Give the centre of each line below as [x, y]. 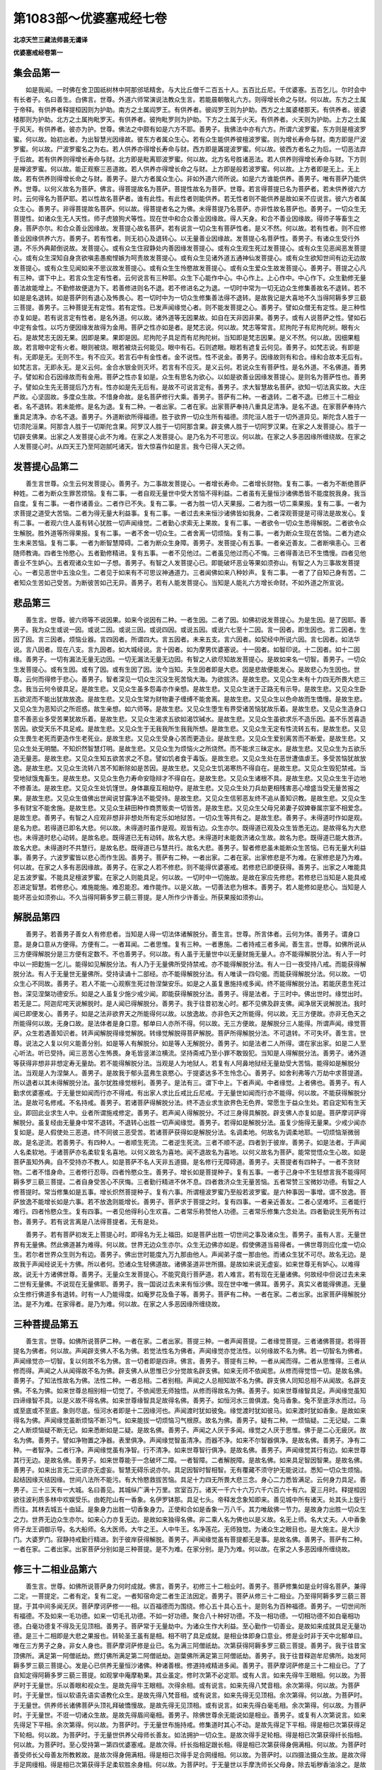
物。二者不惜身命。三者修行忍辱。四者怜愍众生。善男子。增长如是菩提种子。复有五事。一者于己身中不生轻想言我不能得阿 [190, 1172]
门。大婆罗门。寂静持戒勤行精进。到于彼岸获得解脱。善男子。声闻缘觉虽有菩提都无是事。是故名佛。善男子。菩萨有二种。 [190, 1539]
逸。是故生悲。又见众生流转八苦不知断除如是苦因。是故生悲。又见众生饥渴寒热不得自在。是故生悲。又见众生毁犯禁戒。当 [190, 768]
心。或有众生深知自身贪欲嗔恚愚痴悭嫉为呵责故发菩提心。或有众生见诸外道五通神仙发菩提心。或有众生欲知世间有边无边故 [190, 258]
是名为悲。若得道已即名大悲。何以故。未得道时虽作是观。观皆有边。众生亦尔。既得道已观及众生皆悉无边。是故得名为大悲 [190, 828]
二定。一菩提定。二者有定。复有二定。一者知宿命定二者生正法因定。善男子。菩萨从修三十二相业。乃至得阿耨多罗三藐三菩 [190, 1596]
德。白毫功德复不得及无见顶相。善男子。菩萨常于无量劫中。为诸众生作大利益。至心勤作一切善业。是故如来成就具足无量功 [190, 1626]
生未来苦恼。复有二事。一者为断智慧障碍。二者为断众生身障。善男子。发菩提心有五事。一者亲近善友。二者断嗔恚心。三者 [190, 543]
